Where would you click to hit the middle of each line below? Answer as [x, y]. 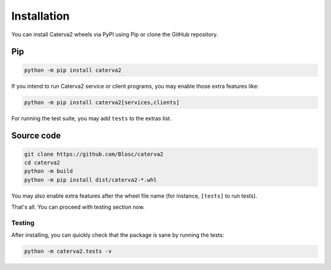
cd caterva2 [42, 162]
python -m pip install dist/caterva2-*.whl [91, 180]
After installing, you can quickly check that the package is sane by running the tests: [118, 235]
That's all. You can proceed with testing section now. [78, 207]
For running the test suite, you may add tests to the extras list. [91, 118]
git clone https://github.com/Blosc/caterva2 [94, 154]
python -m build [49, 171]
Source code [36, 136]
